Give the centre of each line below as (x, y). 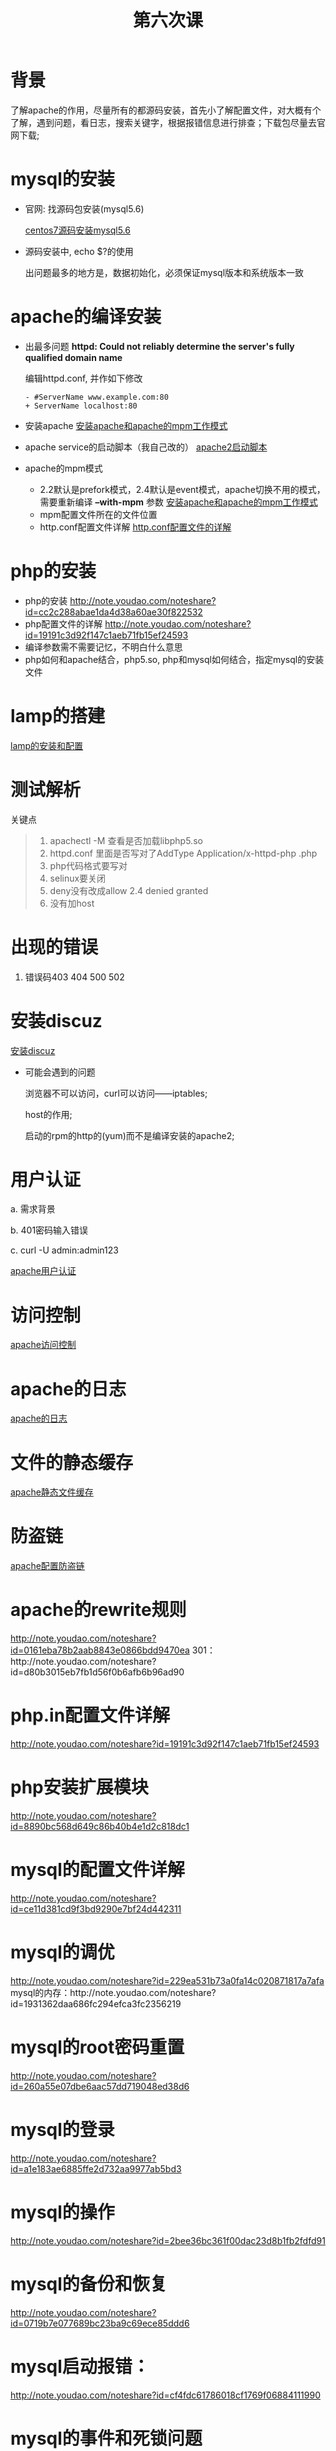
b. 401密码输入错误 (49, 1230)
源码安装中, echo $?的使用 (79, 251)
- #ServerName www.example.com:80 (96, 397)
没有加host (72, 903)
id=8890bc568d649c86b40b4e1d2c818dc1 (100, 1826)
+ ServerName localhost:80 (81, 406)
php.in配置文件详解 (90, 1715)
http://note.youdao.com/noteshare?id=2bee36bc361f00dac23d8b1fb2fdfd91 (168, 2240)
